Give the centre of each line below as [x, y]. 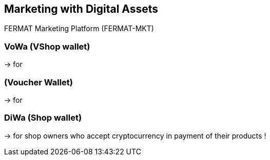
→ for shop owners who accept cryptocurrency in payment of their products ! [135, 135]
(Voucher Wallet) [38, 82]
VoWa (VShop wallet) [47, 46]
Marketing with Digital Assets [81, 9]
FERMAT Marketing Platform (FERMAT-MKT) [79, 29]
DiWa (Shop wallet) [43, 118]
